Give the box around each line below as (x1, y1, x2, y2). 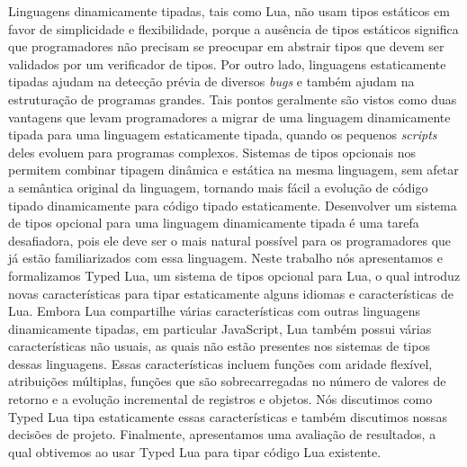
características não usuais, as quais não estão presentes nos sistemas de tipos (8, 337, 430, 355)
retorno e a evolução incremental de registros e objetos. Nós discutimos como (8, 390, 433, 409)
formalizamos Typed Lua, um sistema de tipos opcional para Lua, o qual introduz (8, 265, 461, 284)
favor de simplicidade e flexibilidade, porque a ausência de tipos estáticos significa (8, 19, 459, 38)
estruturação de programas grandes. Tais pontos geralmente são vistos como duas (8, 89, 457, 108)
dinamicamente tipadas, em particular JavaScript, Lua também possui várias (8, 319, 432, 337)
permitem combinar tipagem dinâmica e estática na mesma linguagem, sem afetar (8, 160, 459, 179)
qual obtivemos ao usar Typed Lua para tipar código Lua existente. (8, 442, 382, 461)
